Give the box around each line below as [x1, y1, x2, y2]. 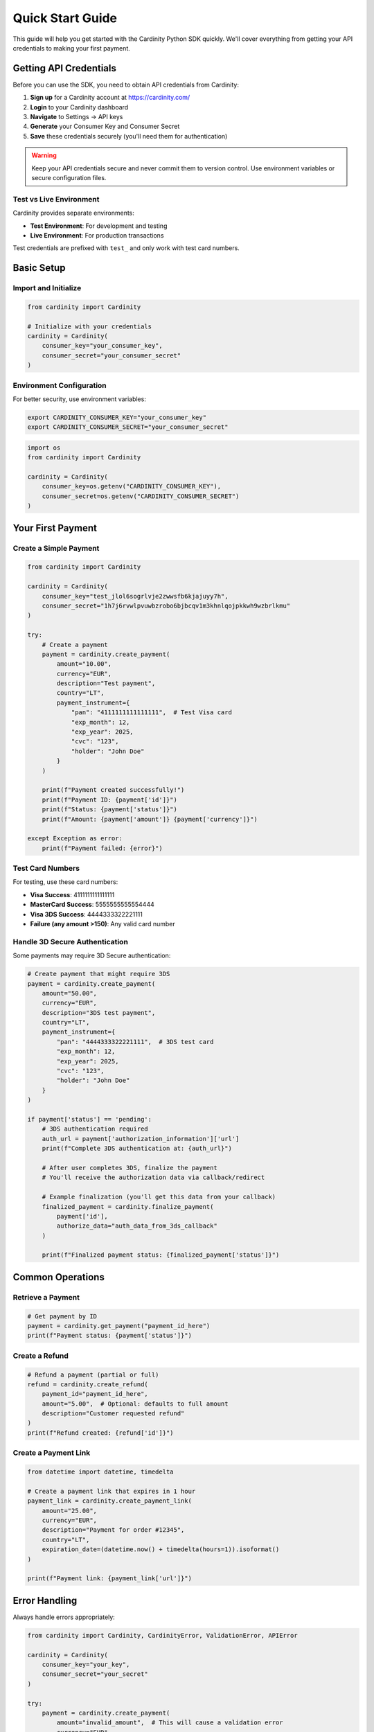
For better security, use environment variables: [12, 395, 147, 403]
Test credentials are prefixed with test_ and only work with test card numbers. [12, 244, 240, 252]
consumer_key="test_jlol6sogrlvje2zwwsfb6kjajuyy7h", [42, 592, 229, 600]
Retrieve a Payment [12, 1292, 80, 1302]
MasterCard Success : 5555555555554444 [30, 901, 155, 909]
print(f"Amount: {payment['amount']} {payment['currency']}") [42, 815, 258, 823]
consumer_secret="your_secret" [42, 1670, 148, 1678]
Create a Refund [12, 1351, 69, 1361]
